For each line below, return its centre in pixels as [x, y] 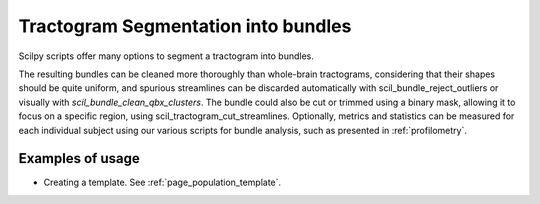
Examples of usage [79, 158]
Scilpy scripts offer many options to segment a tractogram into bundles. [166, 56]
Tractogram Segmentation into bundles [185, 26]
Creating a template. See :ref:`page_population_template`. [162, 182]
